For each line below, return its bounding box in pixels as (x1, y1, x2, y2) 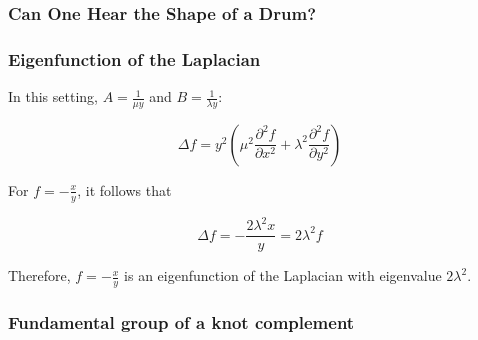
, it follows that (77, 179, 172, 200)
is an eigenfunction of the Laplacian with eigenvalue (124, 265, 442, 286)
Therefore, (8, 265, 71, 286)
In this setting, (8, 86, 98, 107)
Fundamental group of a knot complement (8, 310, 355, 335)
